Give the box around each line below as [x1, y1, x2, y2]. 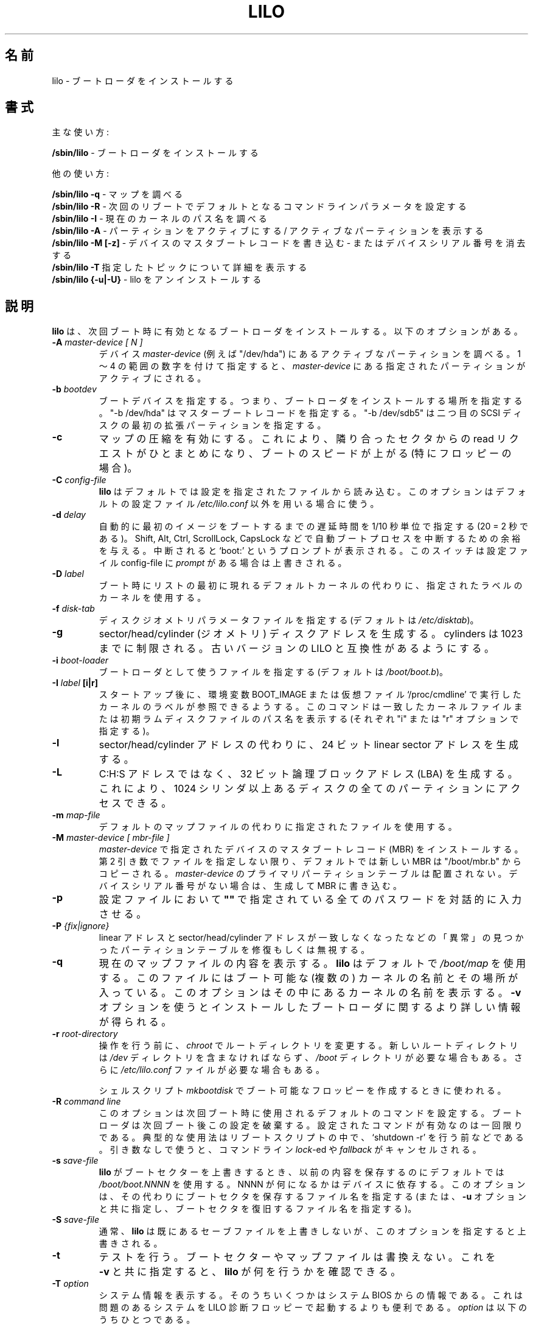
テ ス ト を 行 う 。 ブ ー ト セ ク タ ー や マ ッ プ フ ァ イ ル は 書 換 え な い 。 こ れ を [99, 1251, 496, 1264]
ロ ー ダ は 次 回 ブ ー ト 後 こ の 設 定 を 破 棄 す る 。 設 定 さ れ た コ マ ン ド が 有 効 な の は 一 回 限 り [99, 1120, 523, 1131]
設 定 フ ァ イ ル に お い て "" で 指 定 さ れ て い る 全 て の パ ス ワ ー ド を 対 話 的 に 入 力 [99, 893, 521, 906]
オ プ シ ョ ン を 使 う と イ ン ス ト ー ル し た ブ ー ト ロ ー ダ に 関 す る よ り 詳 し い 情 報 [99, 1001, 521, 1014]
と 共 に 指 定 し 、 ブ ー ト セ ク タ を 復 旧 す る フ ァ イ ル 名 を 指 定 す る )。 [99, 1203, 417, 1214]
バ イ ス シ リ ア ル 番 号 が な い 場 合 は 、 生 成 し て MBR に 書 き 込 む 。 [99, 880, 402, 891]
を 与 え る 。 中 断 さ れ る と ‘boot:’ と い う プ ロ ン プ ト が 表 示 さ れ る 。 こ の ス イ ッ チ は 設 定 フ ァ [99, 545, 528, 556]
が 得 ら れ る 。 [99, 1016, 172, 1028]
